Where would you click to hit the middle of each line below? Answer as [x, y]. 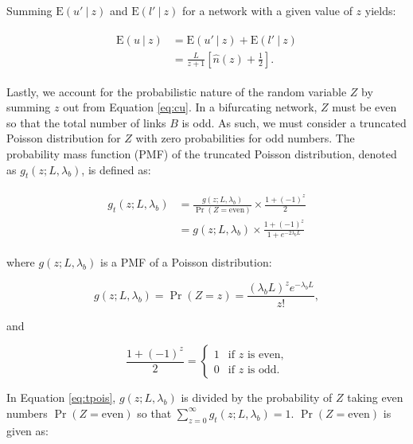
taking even [375, 397]
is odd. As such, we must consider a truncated [294, 122]
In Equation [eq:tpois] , [61, 397]
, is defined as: [116, 169]
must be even [364, 107]
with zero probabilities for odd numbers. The [245, 138]
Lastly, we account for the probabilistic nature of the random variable [177, 91]
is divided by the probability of [257, 397]
